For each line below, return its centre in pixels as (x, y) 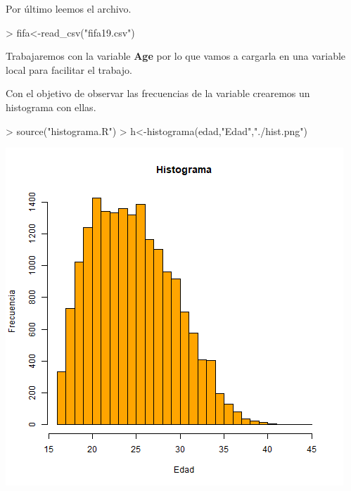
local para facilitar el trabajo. (69, 69)
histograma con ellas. (51, 107)
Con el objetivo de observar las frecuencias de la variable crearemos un (158, 93)
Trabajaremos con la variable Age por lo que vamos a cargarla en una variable (176, 56)
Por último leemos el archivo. (69, 8)
